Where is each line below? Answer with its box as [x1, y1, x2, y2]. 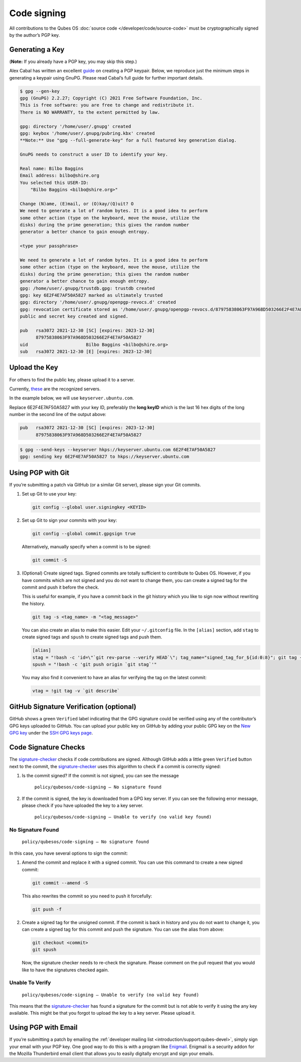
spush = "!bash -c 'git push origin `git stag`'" [32, 662, 157, 667]
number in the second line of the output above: [9, 412, 106, 418]
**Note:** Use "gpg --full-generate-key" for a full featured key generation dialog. [20, 137, 237, 143]
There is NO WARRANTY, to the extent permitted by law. [20, 109, 161, 115]
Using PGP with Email [9, 1023, 78, 1032]
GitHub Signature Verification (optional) [9, 702, 136, 711]
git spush [32, 947, 57, 953]
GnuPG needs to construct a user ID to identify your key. [20, 151, 168, 157]
